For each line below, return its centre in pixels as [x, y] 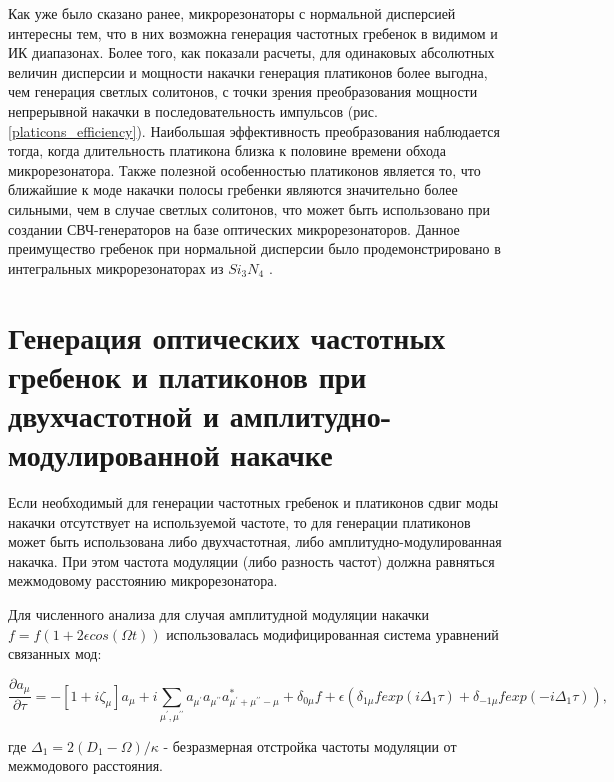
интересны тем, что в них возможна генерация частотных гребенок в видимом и [253, 32]
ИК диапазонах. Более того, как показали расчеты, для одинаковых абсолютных [251, 52]
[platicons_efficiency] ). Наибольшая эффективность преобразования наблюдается [254, 130]
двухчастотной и [114, 414]
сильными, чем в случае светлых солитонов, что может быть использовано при [249, 208]
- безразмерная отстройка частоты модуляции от [310, 745]
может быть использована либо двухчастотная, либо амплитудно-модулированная [255, 541]
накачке [281, 454]
